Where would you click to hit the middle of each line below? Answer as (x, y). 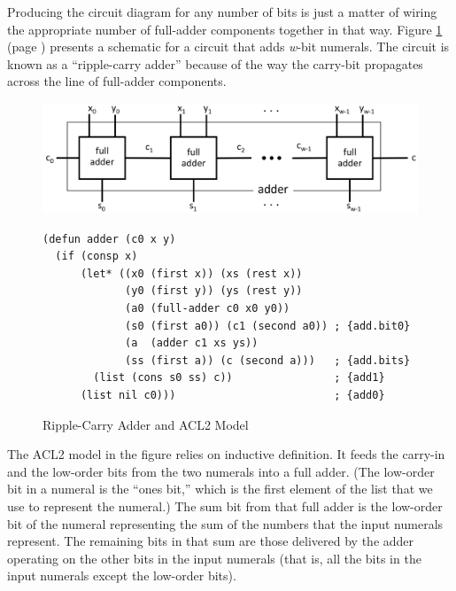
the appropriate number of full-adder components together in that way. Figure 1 (225, 29)
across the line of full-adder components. (117, 81)
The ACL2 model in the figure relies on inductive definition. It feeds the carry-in (226, 454)
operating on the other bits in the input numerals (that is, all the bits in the (214, 558)
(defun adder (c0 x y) (109, 239)
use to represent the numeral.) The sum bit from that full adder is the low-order (225, 505)
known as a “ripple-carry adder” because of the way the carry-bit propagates (215, 63)
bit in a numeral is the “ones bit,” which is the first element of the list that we (220, 489)
